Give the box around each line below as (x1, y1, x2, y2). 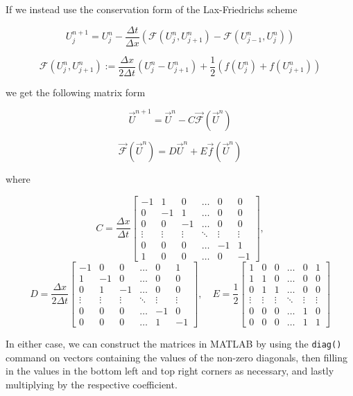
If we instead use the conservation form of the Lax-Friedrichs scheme (6, 2, 298, 16)
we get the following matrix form (6, 84, 146, 99)
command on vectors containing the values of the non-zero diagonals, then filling (6, 350, 348, 364)
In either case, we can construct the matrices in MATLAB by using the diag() (6, 336, 342, 350)
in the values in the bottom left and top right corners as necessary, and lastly (6, 363, 334, 378)
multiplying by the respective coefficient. (6, 377, 178, 391)
